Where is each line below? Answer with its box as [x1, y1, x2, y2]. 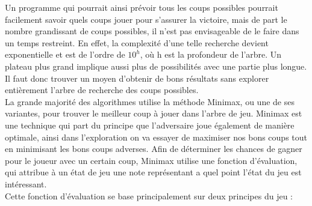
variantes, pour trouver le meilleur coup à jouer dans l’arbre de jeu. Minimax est [5, 107, 302, 120]
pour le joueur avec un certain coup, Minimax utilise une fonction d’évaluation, [5, 154, 298, 166]
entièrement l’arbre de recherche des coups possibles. [5, 83, 199, 96]
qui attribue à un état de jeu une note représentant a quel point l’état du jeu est [5, 166, 302, 178]
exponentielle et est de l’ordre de [5, 48, 125, 61]
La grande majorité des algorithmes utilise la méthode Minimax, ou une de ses [5, 95, 295, 108]
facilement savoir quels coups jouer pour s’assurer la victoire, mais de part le [5, 13, 287, 25]
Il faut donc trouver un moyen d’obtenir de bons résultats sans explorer [5, 71, 269, 84]
